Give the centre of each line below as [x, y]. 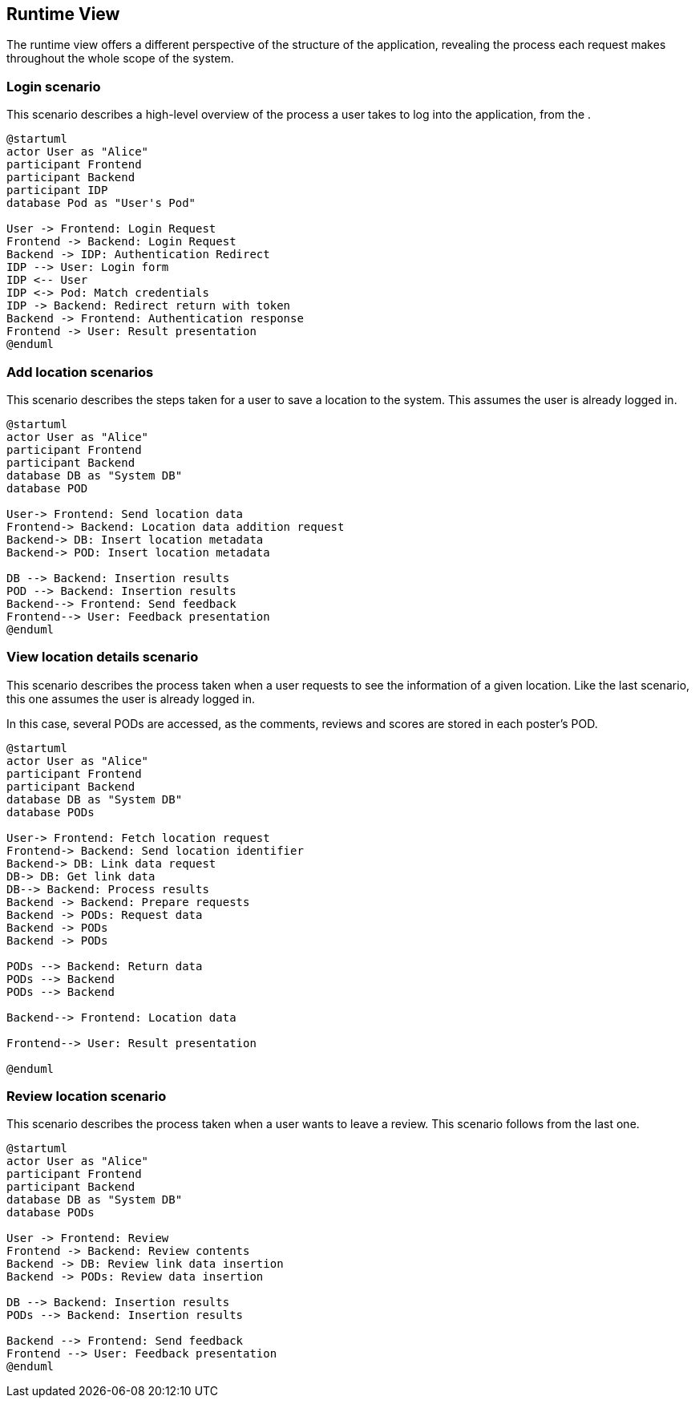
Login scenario [54, 86]
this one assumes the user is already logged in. [131, 698]
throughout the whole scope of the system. [120, 59]
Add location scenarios [80, 372]
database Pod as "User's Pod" [101, 203]
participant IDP [57, 190]
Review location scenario [87, 1096]
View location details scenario [103, 657]
